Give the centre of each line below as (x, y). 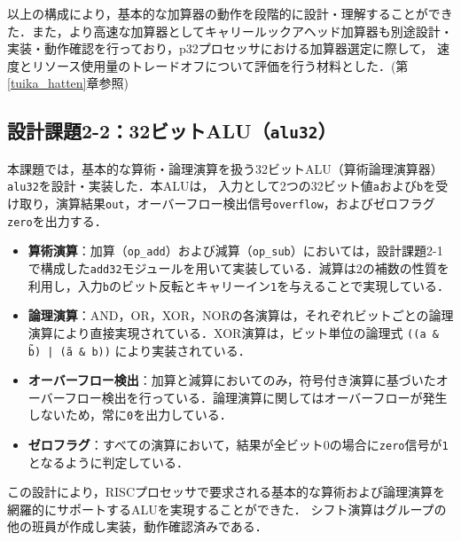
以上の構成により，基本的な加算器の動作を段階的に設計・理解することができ (230, 13)
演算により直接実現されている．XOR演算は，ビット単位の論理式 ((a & (233, 332)
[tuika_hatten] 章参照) (68, 83)
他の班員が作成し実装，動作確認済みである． (137, 526)
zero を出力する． (57, 220)
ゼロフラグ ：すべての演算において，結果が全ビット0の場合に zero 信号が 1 (238, 445)
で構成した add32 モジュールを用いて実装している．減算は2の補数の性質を (238, 267)
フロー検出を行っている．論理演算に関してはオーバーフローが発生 (256, 397)
